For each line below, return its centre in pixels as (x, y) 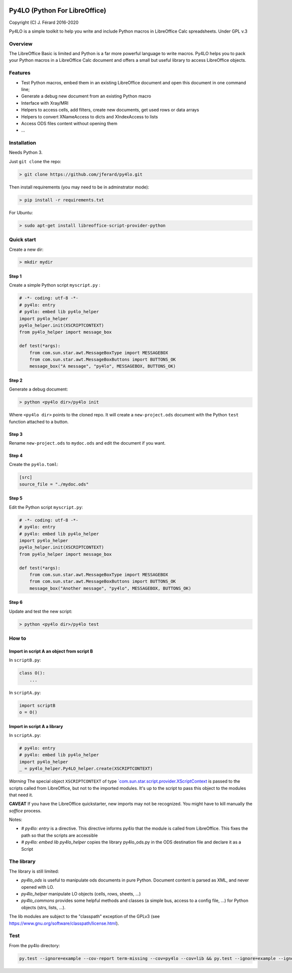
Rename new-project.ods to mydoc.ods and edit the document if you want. (87, 443)
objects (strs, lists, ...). (43, 907)
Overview (21, 44)
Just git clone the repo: (35, 161)
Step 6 (16, 602)
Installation (23, 143)
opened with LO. (38, 887)
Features (20, 73)
